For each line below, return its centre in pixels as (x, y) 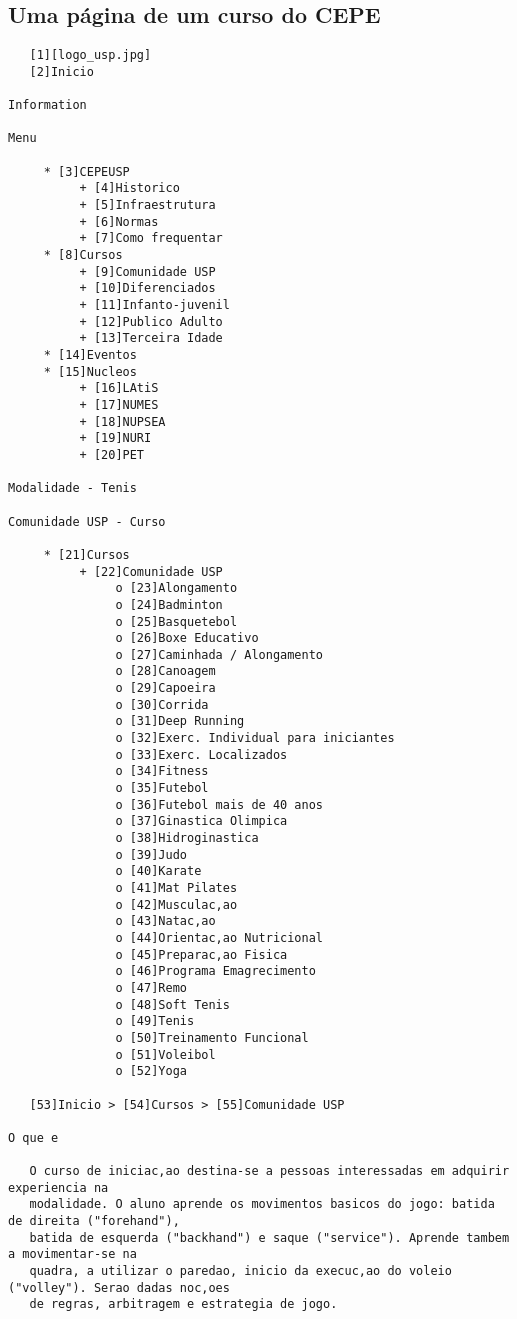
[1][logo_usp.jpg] (90, 55)
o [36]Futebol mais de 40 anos (219, 804)
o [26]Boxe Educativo (187, 638)
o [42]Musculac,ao (176, 904)
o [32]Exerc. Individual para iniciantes (255, 738)
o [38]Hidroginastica (187, 838)
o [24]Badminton (169, 604)
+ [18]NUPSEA (122, 421)
